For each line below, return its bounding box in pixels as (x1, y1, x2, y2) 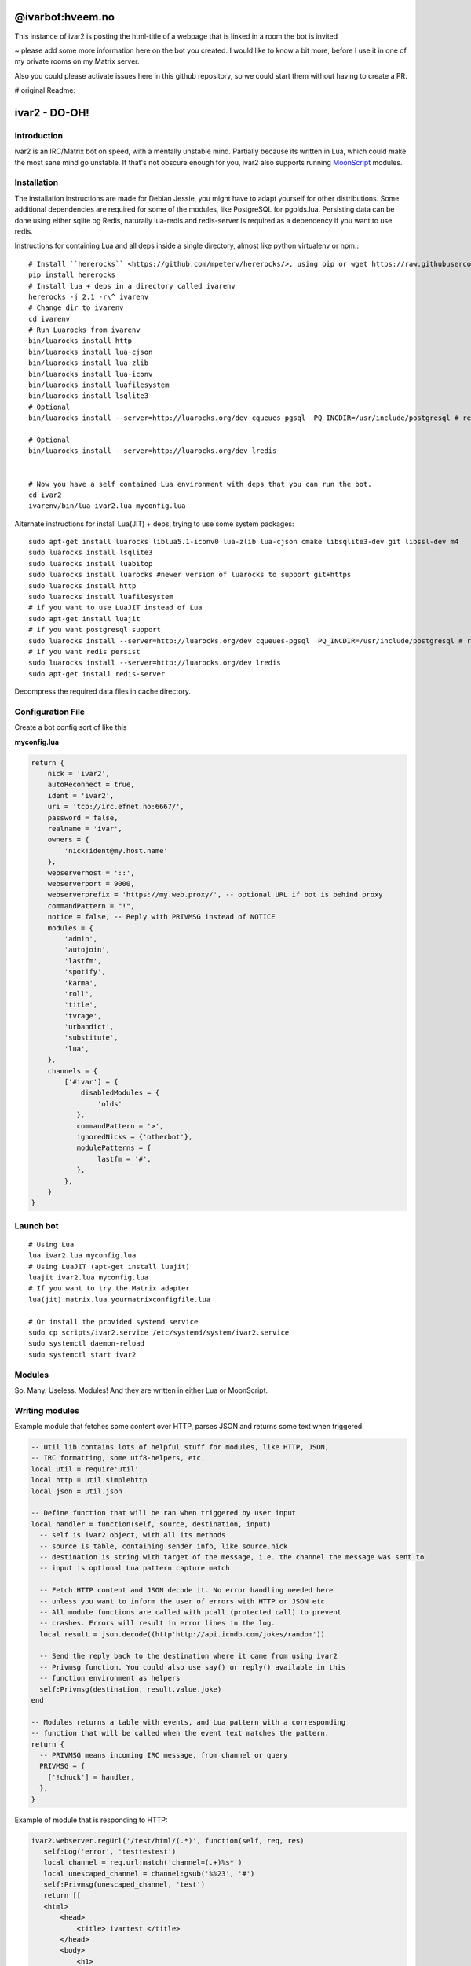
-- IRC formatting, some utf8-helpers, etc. (31, 1453, 206, 1463)
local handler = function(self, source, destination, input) (31, 1519, 272, 1529)
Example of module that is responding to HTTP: (14, 1815, 168, 1824)
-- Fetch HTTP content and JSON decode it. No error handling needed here (39, 1585, 334, 1595)
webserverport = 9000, (47, 879, 135, 888)
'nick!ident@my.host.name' (64, 846, 168, 855)
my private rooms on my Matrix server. (14, 57, 141, 66)
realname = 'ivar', (47, 824, 123, 834)
